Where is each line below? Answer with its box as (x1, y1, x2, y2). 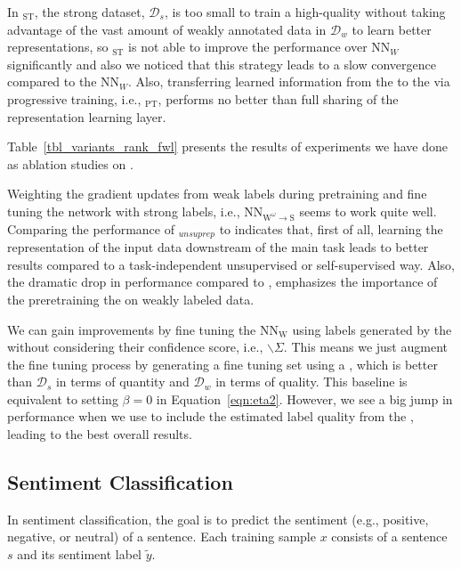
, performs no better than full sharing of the (158, 89, 399, 108)
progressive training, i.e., (7, 89, 142, 108)
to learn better (352, 20, 432, 38)
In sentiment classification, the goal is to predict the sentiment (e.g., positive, (7, 509, 429, 528)
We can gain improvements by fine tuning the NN (7, 320, 279, 338)
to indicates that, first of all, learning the (219, 219, 443, 238)
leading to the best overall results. (7, 425, 192, 443)
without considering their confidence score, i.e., (7, 337, 263, 356)
